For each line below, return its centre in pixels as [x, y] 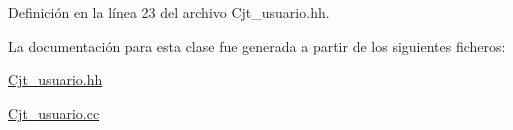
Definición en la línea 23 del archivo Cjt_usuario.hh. [169, 12]
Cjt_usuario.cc [54, 112]
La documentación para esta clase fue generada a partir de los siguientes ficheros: [257, 45]
